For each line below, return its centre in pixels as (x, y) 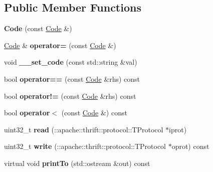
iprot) (178, 129)
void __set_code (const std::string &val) (71, 62)
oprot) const (190, 146)
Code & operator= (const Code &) (60, 45)
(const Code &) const (94, 113)
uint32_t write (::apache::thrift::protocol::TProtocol (85, 146)
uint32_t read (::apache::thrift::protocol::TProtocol (84, 129)
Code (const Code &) (38, 28)
